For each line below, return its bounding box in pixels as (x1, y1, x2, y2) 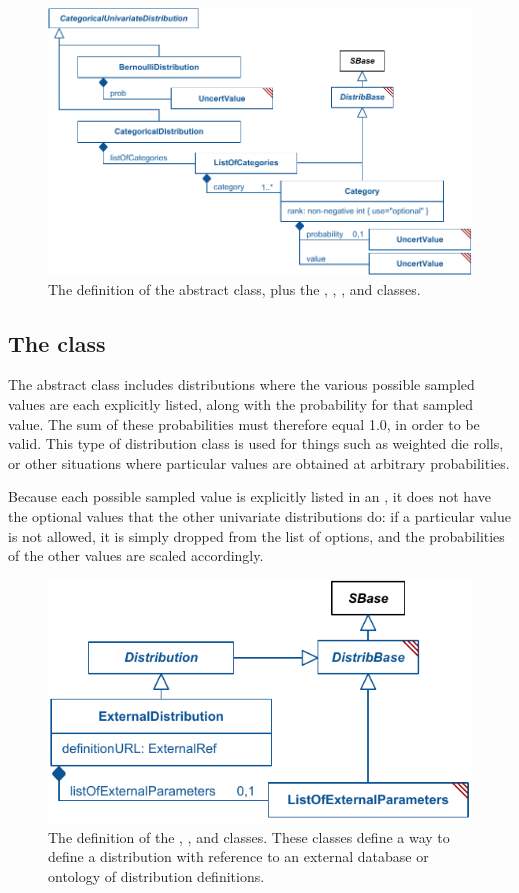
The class (8, 327, 106, 358)
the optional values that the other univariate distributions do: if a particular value (8, 506, 511, 526)
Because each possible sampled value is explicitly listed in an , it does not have (8, 486, 491, 507)
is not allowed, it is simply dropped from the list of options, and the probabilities (8, 525, 505, 546)
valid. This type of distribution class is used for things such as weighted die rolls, (8, 433, 504, 454)
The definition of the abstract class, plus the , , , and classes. (48, 278, 421, 299)
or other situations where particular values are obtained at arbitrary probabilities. (8, 452, 510, 473)
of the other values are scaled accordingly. (8, 545, 264, 566)
